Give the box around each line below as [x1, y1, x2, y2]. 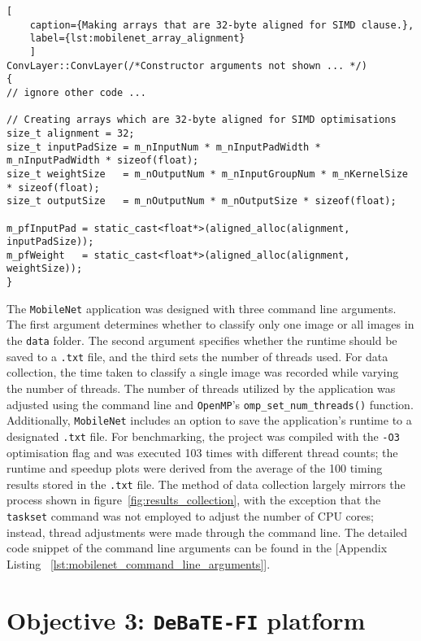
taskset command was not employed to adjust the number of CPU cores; [7, 507, 374, 524]
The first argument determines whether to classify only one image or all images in [7, 316, 414, 333]
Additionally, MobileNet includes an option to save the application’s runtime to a [7, 412, 412, 429]
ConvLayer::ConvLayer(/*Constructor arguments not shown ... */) [7, 59, 367, 72]
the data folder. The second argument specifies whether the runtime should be [7, 332, 397, 349]
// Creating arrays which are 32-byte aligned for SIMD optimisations [7, 114, 397, 126]
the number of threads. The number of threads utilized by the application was [7, 379, 396, 396]
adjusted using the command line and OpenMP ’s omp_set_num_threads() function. [7, 395, 414, 412]
